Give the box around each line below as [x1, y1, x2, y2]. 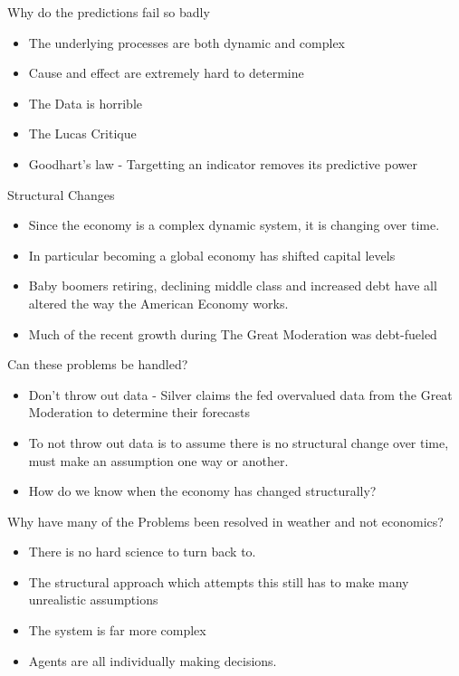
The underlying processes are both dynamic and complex [28, 33, 345, 52]
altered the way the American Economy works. [28, 293, 289, 312]
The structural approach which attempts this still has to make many [28, 572, 409, 591]
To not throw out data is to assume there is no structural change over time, [28, 433, 449, 452]
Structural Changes [7, 185, 115, 204]
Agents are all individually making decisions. [28, 651, 277, 670]
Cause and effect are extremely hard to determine [28, 63, 304, 82]
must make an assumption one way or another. [28, 451, 289, 470]
